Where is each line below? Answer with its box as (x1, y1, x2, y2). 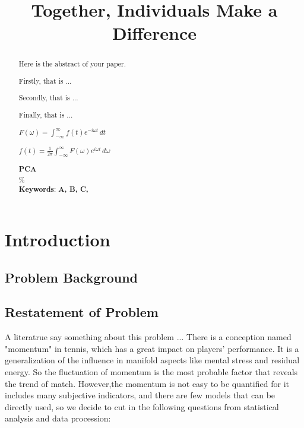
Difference (112, 21, 197, 45)
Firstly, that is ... (18, 75, 72, 85)
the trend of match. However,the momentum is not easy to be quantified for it (5, 377, 289, 389)
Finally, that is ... (18, 110, 73, 119)
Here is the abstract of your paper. (18, 59, 126, 69)
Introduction (5, 227, 110, 252)
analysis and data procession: (5, 412, 111, 424)
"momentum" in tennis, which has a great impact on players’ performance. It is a (5, 342, 299, 354)
